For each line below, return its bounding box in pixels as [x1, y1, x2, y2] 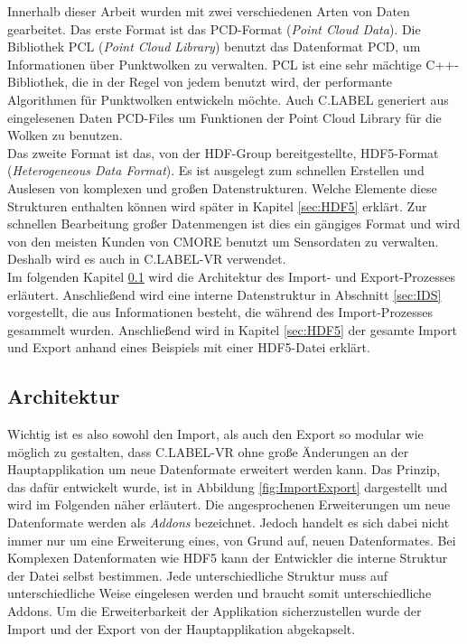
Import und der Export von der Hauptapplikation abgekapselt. [7, 619, 356, 638]
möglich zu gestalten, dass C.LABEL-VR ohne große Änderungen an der [7, 442, 409, 461]
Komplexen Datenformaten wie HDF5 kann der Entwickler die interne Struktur [7, 548, 448, 567]
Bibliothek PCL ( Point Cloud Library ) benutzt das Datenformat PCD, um [7, 37, 421, 56]
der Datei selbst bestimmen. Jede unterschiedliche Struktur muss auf [7, 565, 388, 584]
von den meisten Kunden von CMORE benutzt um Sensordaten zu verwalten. [7, 231, 439, 250]
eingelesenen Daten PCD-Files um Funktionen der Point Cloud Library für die [7, 107, 442, 126]
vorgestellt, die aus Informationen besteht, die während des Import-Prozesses [7, 303, 434, 322]
